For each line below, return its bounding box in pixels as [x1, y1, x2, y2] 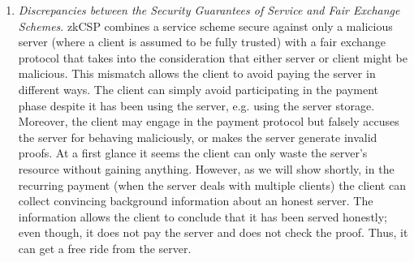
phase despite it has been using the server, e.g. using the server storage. [18, 97, 375, 114]
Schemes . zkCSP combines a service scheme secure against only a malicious [18, 17, 393, 34]
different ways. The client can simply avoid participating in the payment [18, 80, 378, 97]
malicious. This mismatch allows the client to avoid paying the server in [18, 65, 376, 82]
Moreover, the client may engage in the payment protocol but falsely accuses [18, 113, 399, 130]
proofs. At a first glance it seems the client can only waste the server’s [18, 144, 368, 161]
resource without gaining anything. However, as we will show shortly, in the [18, 160, 395, 177]
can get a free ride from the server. [18, 239, 192, 256]
